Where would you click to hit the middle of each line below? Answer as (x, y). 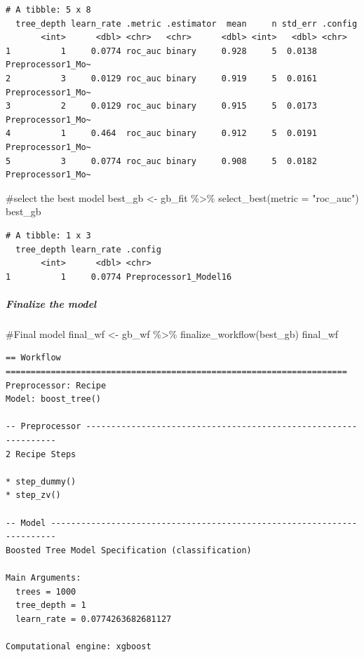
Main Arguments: (43, 577)
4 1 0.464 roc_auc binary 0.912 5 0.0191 (161, 134)
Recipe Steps (46, 454)
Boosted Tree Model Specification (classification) (129, 550)
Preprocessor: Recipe (56, 385)
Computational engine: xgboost (79, 646)
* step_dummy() (41, 481)
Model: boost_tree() (54, 399)
